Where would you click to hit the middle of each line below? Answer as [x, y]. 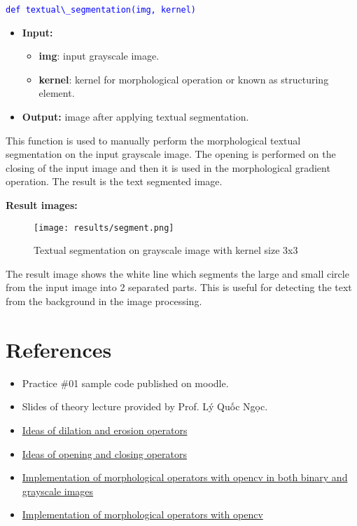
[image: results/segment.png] [104, 228]
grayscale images [58, 491]
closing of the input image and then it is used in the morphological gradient [168, 167]
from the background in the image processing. [104, 301]
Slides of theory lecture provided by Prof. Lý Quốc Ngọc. [145, 406]
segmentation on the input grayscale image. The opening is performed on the [171, 154]
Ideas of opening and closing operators [105, 453]
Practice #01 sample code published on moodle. [125, 383]
